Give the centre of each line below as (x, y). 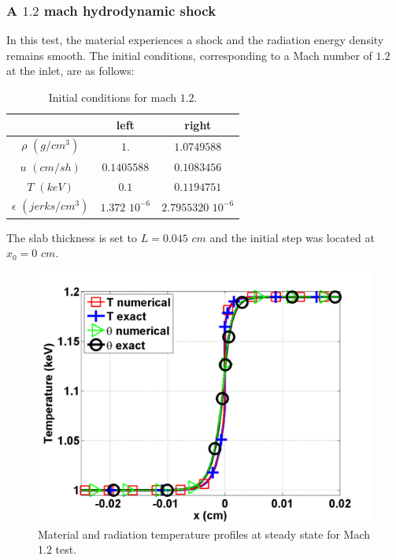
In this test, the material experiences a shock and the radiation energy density (195, 40)
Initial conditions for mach (112, 97)
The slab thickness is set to (72, 237)
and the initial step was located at (292, 237)
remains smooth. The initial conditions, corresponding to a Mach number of (189, 55)
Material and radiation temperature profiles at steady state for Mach (204, 534)
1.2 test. (57, 549)
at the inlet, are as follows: (70, 71)
